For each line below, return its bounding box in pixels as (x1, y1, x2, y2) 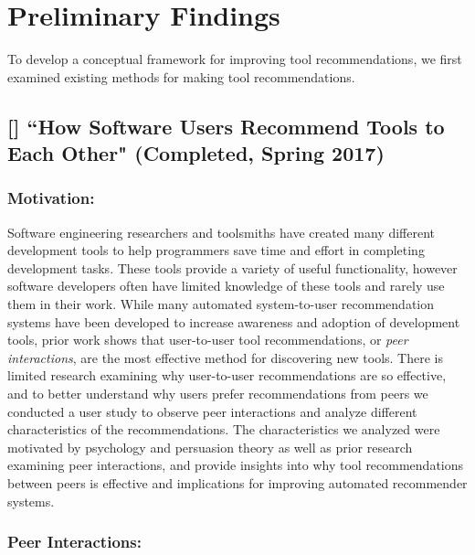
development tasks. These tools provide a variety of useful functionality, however (7, 258, 458, 277)
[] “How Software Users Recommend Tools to (7, 112, 445, 140)
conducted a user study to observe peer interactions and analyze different (7, 401, 417, 421)
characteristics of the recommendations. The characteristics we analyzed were (7, 420, 440, 439)
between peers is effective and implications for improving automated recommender (7, 474, 468, 493)
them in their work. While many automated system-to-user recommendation (7, 294, 435, 314)
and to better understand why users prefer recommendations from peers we (7, 384, 428, 403)
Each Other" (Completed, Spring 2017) (7, 139, 385, 167)
